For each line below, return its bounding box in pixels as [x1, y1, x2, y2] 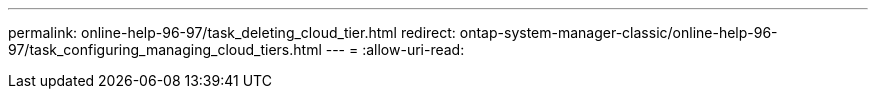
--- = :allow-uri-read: [325, 41, 465, 58]
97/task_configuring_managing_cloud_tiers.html [8, 41, 322, 58]
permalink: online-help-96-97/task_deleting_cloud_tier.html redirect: [8, 24, 456, 41]
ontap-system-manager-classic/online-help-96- [459, 24, 778, 41]
